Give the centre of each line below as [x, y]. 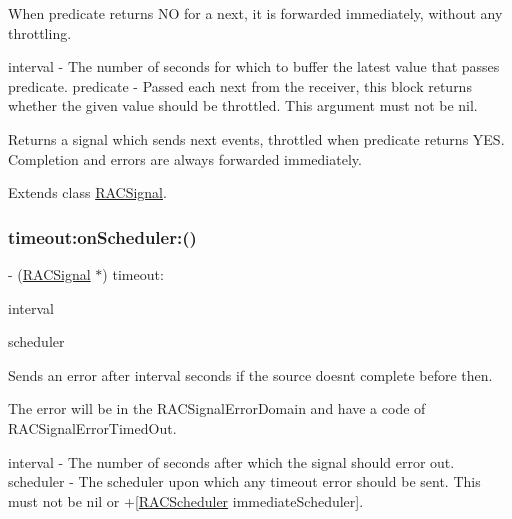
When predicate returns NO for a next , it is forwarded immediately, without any [255, 13]
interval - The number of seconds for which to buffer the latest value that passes [254, 66]
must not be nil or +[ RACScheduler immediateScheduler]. [186, 500]
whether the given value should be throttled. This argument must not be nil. [243, 105]
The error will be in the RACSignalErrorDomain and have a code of [217, 408]
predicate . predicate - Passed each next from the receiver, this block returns [240, 85]
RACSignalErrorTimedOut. [92, 427]
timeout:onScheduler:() [102, 236]
